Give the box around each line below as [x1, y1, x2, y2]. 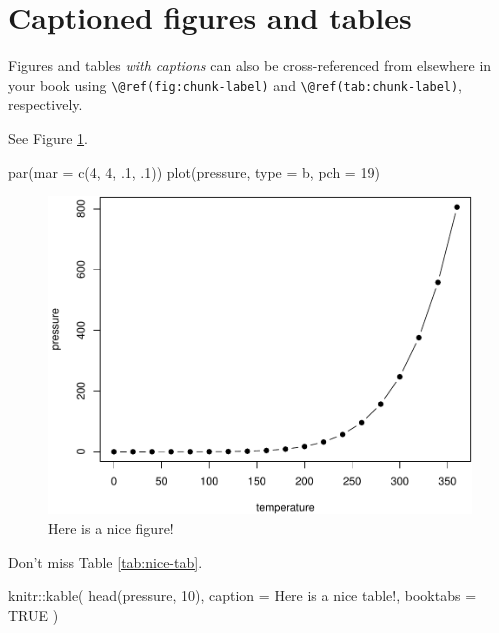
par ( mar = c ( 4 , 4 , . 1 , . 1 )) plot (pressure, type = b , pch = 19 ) [8, 161, 380, 182]
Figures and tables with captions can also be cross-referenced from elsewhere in [8, 55, 492, 76]
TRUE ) [8, 604, 59, 625]
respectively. [8, 94, 83, 115]
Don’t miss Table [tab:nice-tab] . [8, 551, 203, 572]
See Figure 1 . [8, 127, 88, 148]
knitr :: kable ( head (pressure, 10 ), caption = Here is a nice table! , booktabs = [8, 585, 477, 606]
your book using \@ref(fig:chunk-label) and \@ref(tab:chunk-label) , [8, 74, 463, 95]
